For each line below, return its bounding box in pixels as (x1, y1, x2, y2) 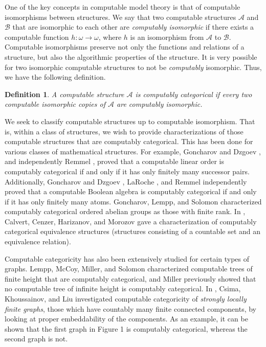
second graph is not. (5, 333, 68, 344)
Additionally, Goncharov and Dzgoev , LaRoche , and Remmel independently (5, 176, 247, 187)
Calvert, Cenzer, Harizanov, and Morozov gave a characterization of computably (5, 216, 257, 226)
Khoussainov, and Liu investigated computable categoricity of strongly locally (5, 293, 247, 304)
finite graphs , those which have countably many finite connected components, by (5, 303, 256, 314)
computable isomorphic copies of (5, 99, 105, 109)
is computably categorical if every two (135, 88, 252, 99)
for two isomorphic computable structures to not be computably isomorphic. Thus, (5, 61, 262, 72)
